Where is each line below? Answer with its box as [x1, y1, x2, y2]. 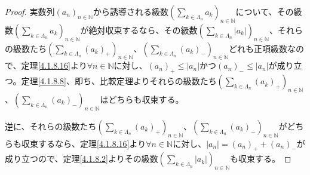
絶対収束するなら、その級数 [88, 23, 198, 36]
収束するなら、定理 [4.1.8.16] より [21, 137, 146, 149]
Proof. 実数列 [5, 5, 55, 17]
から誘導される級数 [93, 5, 168, 17]
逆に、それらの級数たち [5, 119, 97, 132]
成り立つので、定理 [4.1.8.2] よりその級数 [5, 152, 158, 165]
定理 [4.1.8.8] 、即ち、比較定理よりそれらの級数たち [21, 75, 217, 87]
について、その [235, 5, 294, 17]
